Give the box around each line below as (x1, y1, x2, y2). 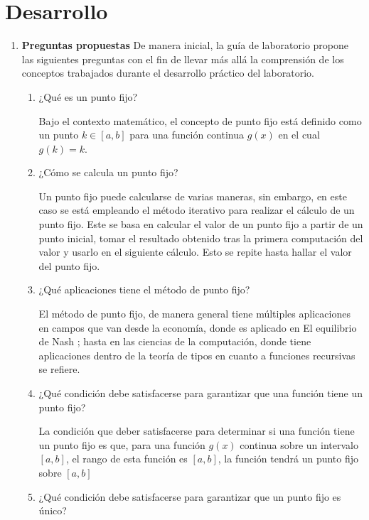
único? (38, 503, 67, 518)
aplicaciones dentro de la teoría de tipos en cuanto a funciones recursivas (38, 347, 355, 362)
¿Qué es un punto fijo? (38, 89, 138, 104)
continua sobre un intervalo (240, 437, 358, 452)
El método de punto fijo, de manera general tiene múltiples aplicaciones (38, 306, 351, 321)
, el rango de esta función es (65, 451, 188, 466)
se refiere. (38, 362, 80, 377)
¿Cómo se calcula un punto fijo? (38, 165, 178, 180)
